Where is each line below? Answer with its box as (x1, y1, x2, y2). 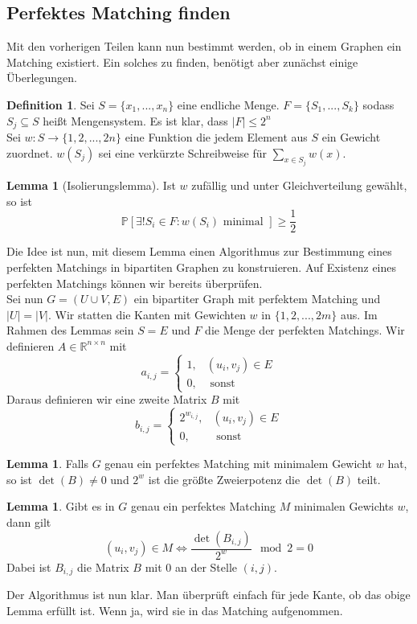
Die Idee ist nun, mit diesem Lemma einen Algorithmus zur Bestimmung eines (6, 243, 392, 260)
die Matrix (77, 558, 129, 575)
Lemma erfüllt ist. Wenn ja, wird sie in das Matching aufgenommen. (6, 601, 343, 618)
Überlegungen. (6, 69, 77, 86)
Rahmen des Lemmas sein (6, 322, 134, 339)
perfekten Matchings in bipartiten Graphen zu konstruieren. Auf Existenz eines (6, 258, 397, 275)
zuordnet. (6, 144, 53, 161)
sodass (362, 96, 395, 113)
